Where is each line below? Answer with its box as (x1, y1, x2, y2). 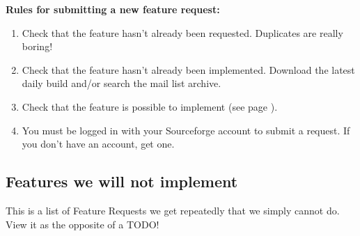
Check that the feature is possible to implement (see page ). (22, 99, 278, 113)
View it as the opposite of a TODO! (6, 217, 159, 231)
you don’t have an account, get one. (22, 136, 175, 151)
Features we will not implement (6, 171, 238, 192)
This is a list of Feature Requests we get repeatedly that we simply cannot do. (6, 203, 340, 217)
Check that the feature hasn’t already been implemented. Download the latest (22, 62, 355, 77)
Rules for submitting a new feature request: (6, 2, 220, 16)
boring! (22, 39, 53, 54)
